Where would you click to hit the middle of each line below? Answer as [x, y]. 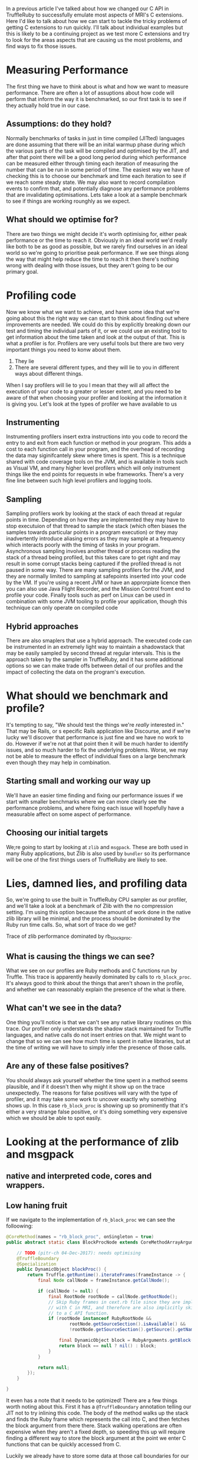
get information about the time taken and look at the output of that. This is [96, 337]
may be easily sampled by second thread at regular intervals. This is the [93, 653]
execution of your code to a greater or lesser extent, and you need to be [94, 391]
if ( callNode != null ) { [68, 1291]
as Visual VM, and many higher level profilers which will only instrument [93, 468]
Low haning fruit [37, 1205]
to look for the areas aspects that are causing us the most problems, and [94, 40]
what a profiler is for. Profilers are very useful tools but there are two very [95, 343]
